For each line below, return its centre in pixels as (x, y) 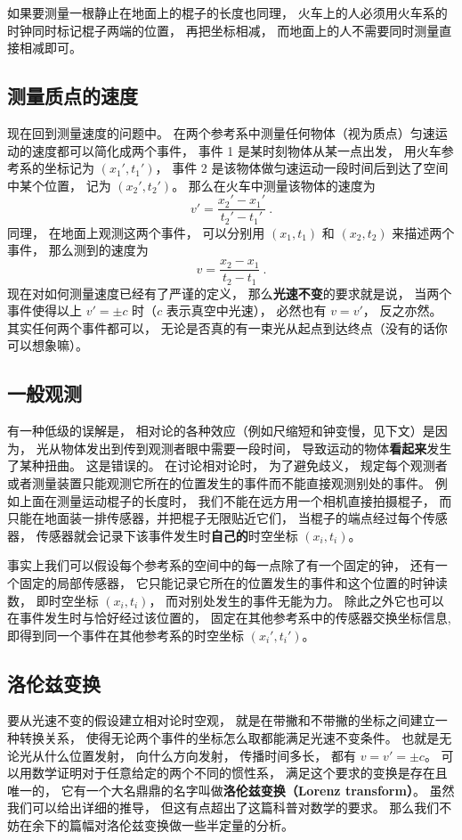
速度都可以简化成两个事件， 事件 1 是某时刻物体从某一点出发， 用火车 (236, 150)
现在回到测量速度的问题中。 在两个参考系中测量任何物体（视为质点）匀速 (221, 132)
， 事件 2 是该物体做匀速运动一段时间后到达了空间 (302, 168)
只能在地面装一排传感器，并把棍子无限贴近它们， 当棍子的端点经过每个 (215, 518)
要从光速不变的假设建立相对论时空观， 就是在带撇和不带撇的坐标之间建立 (221, 720)
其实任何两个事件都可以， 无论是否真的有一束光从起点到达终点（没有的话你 (227, 327)
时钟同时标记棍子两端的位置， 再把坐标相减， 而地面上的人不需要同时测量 (223, 30)
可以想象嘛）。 (48, 345)
